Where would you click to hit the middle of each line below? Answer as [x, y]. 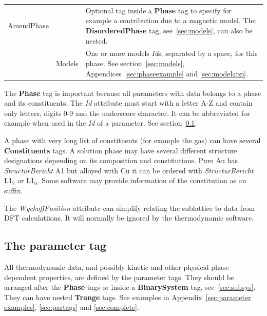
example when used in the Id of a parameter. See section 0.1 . [101, 123]
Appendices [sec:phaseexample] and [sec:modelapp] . [167, 73]
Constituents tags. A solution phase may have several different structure [121, 150]
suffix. [14, 190]
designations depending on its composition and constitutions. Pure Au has [121, 160]
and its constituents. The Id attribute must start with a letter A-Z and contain [128, 103]
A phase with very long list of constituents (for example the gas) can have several [132, 140]
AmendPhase [28, 25]
